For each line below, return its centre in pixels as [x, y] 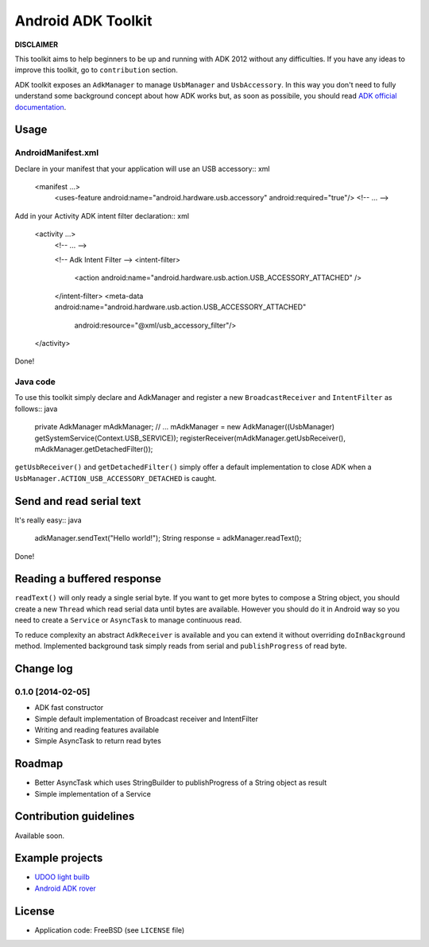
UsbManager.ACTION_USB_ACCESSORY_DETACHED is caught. [116, 478]
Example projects [59, 858]
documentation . [41, 107]
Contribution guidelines [75, 816]
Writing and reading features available [97, 730]
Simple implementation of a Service [93, 794]
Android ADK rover [66, 888]
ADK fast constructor [69, 708]
